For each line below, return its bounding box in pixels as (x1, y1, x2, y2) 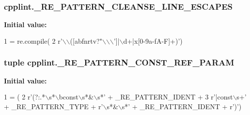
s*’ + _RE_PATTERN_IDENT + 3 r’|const (97, 92, 233, 102)
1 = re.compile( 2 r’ (4, 35, 62, 46)
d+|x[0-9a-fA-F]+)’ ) (123, 35, 183, 46)
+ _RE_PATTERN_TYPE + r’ (4, 101, 103, 111)
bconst (59, 92, 78, 102)
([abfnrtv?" (70, 35, 102, 46)
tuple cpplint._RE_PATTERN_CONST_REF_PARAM (4, 56, 234, 68)
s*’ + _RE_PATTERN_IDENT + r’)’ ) (122, 101, 242, 111)
